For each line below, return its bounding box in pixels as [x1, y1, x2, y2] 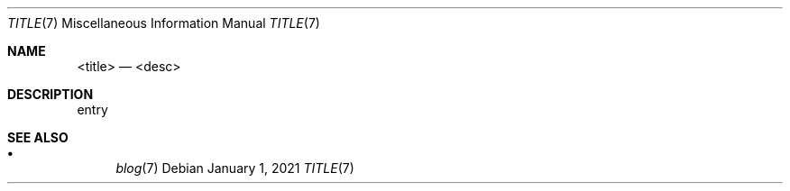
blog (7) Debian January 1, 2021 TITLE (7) [115, 160, 354, 176]
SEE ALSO [7, 130, 69, 145]
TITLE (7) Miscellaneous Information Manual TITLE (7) [7, 15, 320, 31]
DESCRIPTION [7, 86, 94, 102]
